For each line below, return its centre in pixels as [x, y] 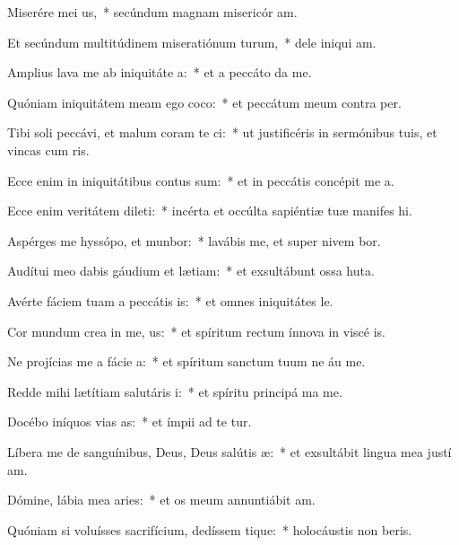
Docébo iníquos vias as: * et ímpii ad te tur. [130, 422]
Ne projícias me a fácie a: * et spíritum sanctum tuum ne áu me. [186, 361]
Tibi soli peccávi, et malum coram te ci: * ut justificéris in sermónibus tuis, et [222, 132]
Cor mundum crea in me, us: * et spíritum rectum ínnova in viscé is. [196, 331]
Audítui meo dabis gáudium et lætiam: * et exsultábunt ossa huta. [191, 271]
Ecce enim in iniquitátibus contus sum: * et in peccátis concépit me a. [201, 180]
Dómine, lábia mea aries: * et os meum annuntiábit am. [161, 500]
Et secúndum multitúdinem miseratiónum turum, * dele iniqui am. [192, 42]
